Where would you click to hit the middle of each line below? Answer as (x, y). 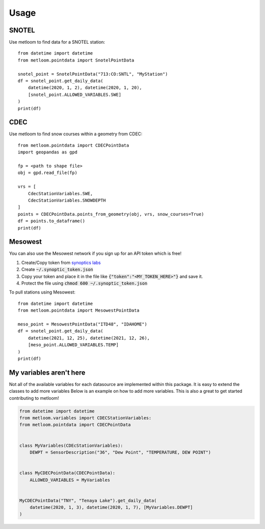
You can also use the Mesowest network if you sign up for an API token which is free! (95, 254)
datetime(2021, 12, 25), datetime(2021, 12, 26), (89, 338)
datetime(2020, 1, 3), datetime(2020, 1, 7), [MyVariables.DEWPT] (111, 507)
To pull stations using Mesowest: (42, 292)
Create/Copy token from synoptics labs (61, 263)
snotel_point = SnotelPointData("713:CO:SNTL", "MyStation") (93, 74)
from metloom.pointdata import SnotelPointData (76, 60)
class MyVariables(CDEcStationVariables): (71, 445)
